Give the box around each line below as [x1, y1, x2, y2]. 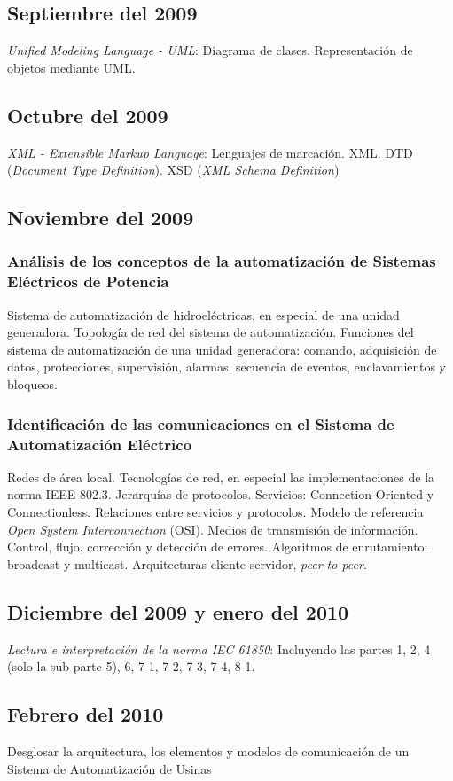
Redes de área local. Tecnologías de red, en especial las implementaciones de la [7, 467, 435, 486]
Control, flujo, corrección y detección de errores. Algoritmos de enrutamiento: [7, 537, 428, 556]
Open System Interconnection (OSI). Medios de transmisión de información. [7, 519, 418, 538]
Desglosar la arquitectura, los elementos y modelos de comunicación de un [7, 741, 410, 760]
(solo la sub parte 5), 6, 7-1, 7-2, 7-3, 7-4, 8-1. [7, 657, 255, 676]
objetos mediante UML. [7, 58, 136, 76]
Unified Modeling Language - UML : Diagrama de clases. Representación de [7, 41, 413, 59]
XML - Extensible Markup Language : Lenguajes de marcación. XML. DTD [7, 143, 413, 161]
